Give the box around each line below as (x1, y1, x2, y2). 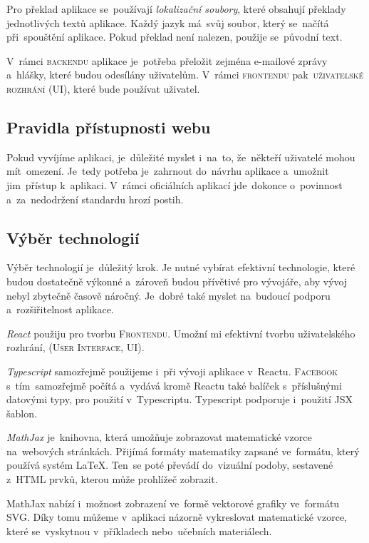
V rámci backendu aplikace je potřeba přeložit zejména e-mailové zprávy (6, 53, 328, 68)
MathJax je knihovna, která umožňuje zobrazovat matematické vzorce (6, 430, 312, 445)
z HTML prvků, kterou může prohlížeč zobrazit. (6, 472, 218, 487)
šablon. (6, 405, 37, 420)
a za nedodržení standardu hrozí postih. (6, 191, 184, 206)
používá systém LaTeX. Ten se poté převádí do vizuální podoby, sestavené (6, 457, 333, 472)
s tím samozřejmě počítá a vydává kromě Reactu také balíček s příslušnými (6, 377, 342, 392)
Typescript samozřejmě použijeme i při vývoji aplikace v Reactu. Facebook (6, 363, 338, 378)
